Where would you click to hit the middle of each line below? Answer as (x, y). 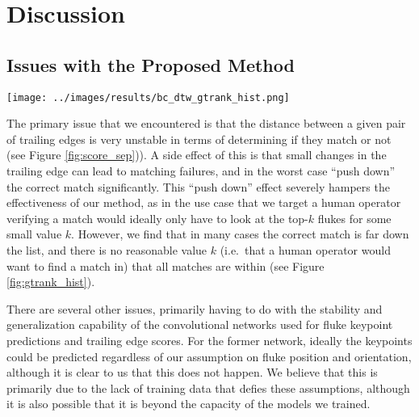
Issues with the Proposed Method (151, 64)
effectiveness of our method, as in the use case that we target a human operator (204, 202)
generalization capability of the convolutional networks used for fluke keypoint (200, 324)
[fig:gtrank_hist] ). (51, 282)
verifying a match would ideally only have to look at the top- (157, 218)
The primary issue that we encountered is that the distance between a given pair (206, 123)
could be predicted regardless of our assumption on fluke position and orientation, (209, 356)
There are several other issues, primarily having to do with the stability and (195, 308)
